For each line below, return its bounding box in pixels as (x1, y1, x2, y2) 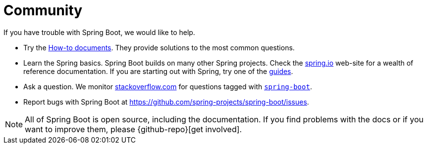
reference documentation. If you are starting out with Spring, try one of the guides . (23, 67, 293, 75)
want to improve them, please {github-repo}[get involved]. (25, 124, 242, 134)
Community (3, 2, 83, 19)
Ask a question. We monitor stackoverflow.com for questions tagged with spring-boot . (23, 82, 312, 91)
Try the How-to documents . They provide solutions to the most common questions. (23, 43, 295, 52)
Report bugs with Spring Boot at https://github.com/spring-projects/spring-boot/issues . (23, 97, 309, 106)
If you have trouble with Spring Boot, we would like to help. (3, 28, 195, 37)
